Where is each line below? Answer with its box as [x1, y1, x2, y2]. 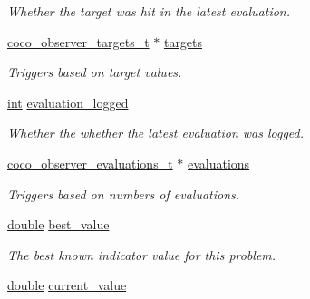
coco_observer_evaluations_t [7, 153, 173, 172]
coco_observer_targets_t [7, 32, 150, 51]
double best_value [7, 215, 110, 234]
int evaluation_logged [7, 92, 129, 111]
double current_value [7, 275, 127, 294]
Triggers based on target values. [7, 63, 182, 82]
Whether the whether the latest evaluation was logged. [7, 123, 305, 142]
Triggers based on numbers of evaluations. [7, 184, 240, 203]
